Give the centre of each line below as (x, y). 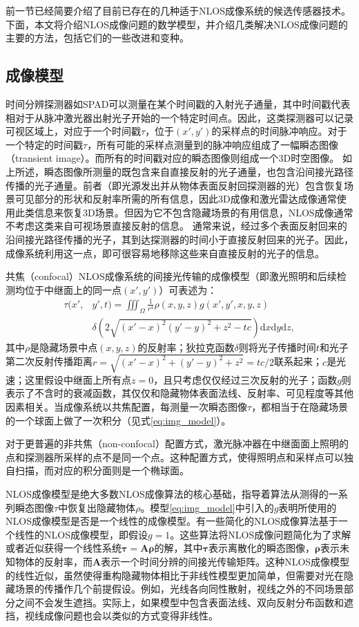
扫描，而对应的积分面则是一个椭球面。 (102, 470)
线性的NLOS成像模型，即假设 (81, 534)
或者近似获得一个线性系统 (64, 548)
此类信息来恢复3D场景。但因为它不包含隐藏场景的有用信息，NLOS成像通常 (184, 212)
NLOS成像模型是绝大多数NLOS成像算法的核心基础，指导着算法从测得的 (167, 493)
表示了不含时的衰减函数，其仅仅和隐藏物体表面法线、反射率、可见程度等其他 (179, 393)
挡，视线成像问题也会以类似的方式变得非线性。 (112, 616)
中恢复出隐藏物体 (97, 507)
